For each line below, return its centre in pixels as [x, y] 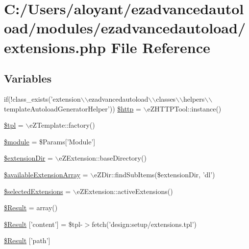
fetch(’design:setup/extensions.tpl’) [144, 224]
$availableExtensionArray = [46, 174]
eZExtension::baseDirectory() [103, 158]
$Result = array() [31, 207]
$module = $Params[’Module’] [50, 141]
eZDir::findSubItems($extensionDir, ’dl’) [155, 174]
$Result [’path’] [27, 240]
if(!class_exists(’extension [42, 98]
